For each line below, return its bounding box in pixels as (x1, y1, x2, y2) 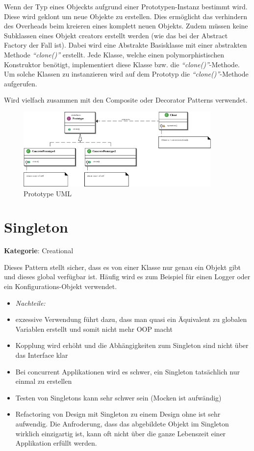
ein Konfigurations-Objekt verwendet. (4, 281, 117, 292)
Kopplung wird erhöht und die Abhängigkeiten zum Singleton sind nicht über (15, 340, 249, 350)
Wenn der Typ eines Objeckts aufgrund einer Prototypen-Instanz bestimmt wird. (4, 1, 248, 11)
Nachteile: (15, 297, 46, 308)
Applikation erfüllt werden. (15, 438, 97, 448)
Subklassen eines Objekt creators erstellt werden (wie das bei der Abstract (4, 30, 228, 40)
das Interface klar (15, 350, 68, 360)
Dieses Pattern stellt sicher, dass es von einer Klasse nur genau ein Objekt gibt (4, 262, 241, 272)
